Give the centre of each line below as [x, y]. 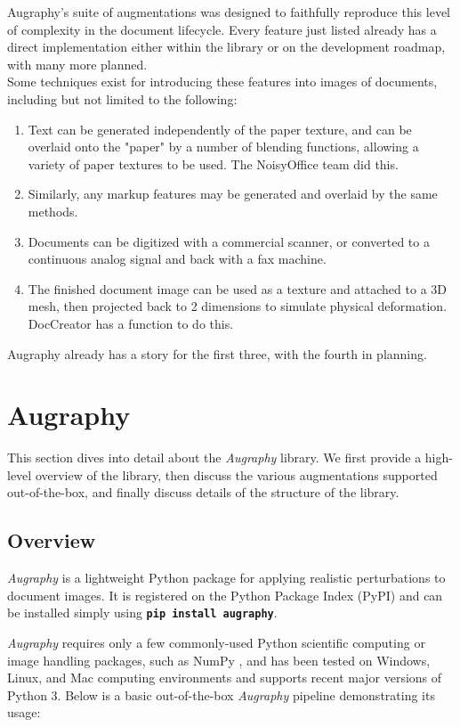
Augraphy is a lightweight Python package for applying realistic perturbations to [226, 578]
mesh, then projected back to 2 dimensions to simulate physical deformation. [238, 306]
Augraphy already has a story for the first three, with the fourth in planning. [217, 353]
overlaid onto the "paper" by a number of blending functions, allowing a [223, 147]
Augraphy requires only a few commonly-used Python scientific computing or [216, 643]
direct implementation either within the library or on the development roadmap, [226, 47]
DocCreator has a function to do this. [131, 323]
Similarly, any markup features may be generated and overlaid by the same [233, 194]
